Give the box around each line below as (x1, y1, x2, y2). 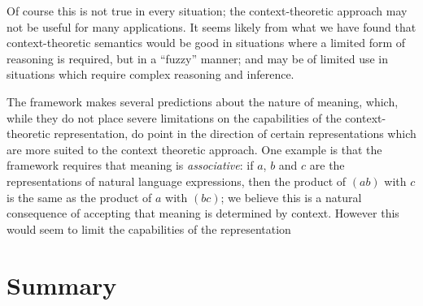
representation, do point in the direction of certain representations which (54, 125, 416, 142)
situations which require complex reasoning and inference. (7, 66, 294, 83)
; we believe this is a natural (220, 188, 362, 205)
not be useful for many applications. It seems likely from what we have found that (7, 18, 416, 35)
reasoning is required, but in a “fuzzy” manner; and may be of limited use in (7, 50, 389, 67)
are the (309, 157, 345, 174)
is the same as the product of (7, 188, 152, 205)
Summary (7, 268, 117, 301)
